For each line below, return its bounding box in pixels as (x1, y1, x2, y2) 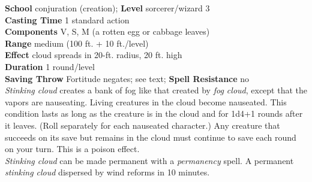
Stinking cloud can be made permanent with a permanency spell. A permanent (5, 154, 294, 166)
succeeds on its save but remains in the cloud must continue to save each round (5, 131, 296, 143)
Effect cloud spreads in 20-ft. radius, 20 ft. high (5, 48, 182, 61)
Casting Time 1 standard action (5, 13, 130, 26)
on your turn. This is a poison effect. (5, 142, 140, 155)
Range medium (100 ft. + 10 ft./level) (5, 37, 149, 49)
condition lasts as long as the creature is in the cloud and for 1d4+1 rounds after (5, 107, 303, 120)
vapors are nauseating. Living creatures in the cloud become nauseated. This (5, 95, 287, 108)
